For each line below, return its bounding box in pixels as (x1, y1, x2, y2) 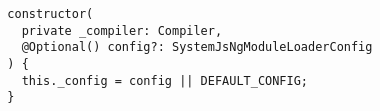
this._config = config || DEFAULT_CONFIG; (21, 73, 308, 88)
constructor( (7, 7, 94, 21)
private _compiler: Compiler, (21, 23, 223, 38)
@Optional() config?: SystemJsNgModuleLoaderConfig (21, 40, 373, 55)
